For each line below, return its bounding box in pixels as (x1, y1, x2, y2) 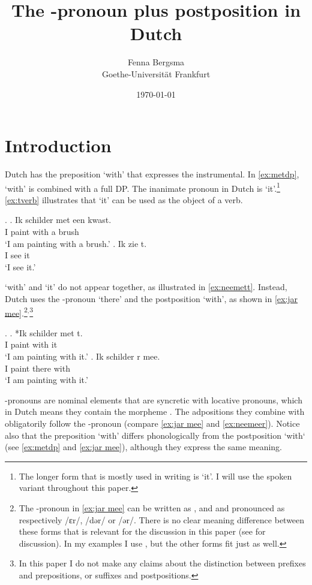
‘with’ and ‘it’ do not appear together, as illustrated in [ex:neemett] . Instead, (5, 281, 287, 293)
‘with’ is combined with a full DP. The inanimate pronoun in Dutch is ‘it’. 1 (5, 180, 280, 194)
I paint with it (5, 338, 58, 351)
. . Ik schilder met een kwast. (5, 213, 112, 226)
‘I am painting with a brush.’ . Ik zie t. (5, 237, 147, 249)
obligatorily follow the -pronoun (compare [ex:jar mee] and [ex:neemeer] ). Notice (5, 417, 300, 430)
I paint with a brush (5, 225, 79, 238)
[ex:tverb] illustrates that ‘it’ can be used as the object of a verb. (5, 193, 243, 206)
